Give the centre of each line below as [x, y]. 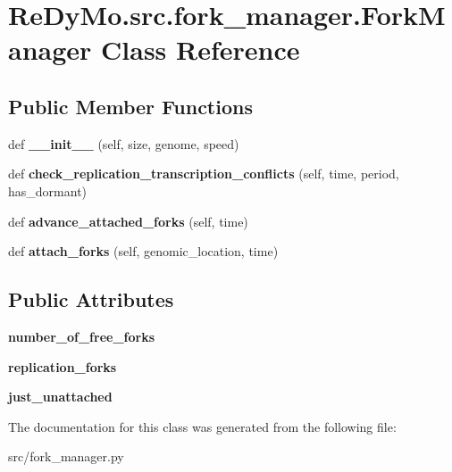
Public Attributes [91, 299]
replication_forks [63, 366]
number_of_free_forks [82, 336]
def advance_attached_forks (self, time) [128, 221]
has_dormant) [48, 190]
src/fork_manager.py [66, 456]
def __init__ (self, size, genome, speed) [124, 143]
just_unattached [60, 397]
